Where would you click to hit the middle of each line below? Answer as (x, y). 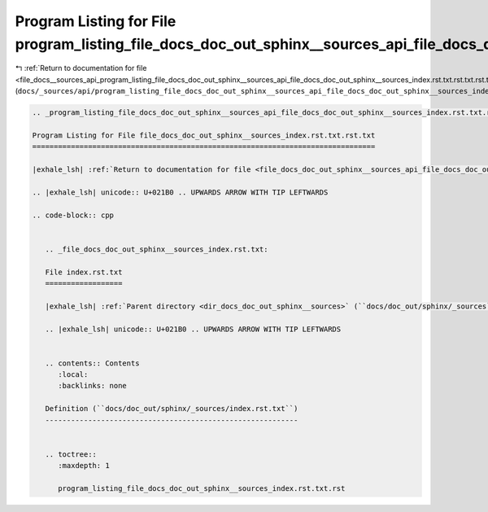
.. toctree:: (71, 454)
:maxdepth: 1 (84, 466)
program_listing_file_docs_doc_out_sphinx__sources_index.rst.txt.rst (202, 488)
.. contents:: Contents (92, 363)
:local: (73, 375)
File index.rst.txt (84, 272)
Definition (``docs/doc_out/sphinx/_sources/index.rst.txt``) (172, 409)
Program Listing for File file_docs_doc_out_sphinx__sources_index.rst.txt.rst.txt (204, 135)
